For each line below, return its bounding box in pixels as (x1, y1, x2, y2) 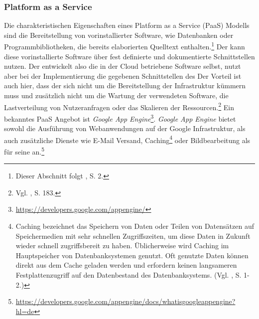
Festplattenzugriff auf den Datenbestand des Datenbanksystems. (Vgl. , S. (15, 269, 242, 280)
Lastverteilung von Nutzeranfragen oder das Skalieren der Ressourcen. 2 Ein (4, 100, 235, 112)
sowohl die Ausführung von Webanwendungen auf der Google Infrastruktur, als (4, 123, 246, 134)
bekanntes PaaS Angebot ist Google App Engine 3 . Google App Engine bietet (4, 112, 236, 124)
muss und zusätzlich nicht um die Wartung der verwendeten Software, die (4, 90, 229, 101)
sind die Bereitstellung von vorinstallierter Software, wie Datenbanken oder (4, 29, 234, 40)
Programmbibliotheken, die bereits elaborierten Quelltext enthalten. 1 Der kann (4, 40, 245, 52)
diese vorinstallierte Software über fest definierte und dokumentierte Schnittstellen (4, 51, 255, 61)
